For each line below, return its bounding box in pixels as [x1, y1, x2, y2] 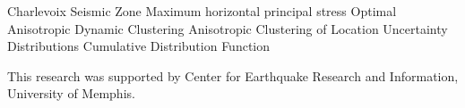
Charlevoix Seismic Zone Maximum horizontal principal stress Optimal [7, 2, 397, 20]
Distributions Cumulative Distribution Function [7, 37, 271, 55]
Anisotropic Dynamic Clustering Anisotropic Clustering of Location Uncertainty [7, 19, 448, 37]
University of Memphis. [7, 84, 135, 103]
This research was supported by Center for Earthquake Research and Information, [7, 66, 459, 85]
